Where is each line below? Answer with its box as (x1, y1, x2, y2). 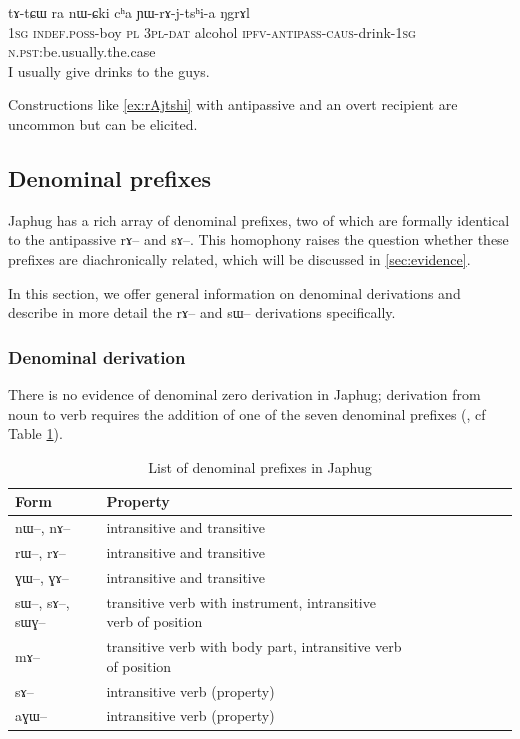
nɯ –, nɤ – (15, 517, 71, 538)
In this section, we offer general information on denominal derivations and (8, 282, 461, 303)
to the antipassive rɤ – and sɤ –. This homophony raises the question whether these (8, 229, 509, 250)
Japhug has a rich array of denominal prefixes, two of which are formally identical (8, 209, 510, 230)
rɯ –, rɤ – (15, 542, 66, 563)
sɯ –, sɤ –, (15, 591, 70, 612)
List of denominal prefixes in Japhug (148, 456, 372, 477)
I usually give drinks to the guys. (8, 60, 210, 81)
